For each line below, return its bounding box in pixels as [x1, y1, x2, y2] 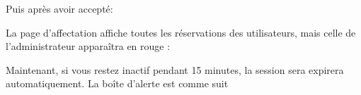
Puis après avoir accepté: [6, 1, 113, 15]
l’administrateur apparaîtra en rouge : [6, 39, 171, 53]
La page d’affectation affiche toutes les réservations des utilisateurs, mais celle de [6, 25, 356, 39]
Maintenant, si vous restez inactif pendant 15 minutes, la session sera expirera [6, 62, 344, 77]
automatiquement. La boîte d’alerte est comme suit [6, 76, 229, 91]
